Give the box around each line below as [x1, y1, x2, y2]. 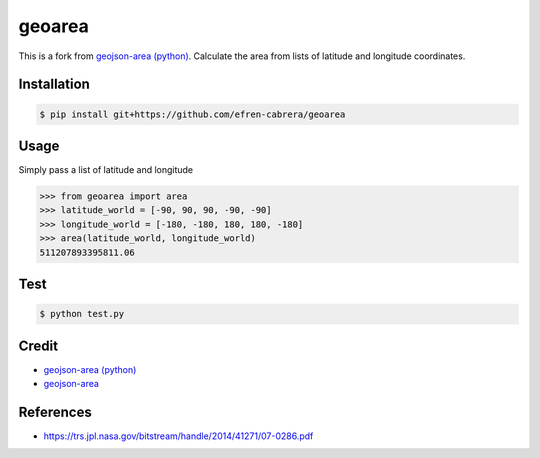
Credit [18, 337, 59, 354]
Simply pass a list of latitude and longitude [18, 164, 194, 176]
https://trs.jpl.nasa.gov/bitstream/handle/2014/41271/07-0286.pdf [43, 430, 314, 442]
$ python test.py [39, 308, 125, 320]
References [18, 403, 92, 420]
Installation [18, 76, 90, 93]
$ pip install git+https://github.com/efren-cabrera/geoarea [39, 108, 346, 120]
